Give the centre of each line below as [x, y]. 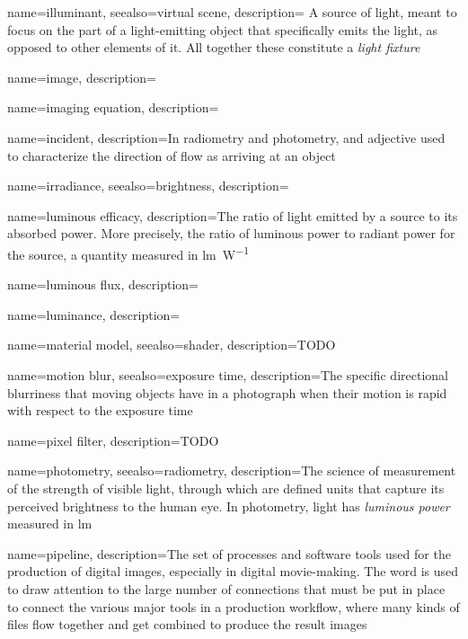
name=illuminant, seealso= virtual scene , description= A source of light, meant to [232, 12]
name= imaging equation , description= [113, 107]
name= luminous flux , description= [103, 284]
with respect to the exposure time [100, 410]
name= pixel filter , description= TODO [113, 440]
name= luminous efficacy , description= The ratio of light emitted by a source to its [233, 215]
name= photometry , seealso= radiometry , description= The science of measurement [232, 470]
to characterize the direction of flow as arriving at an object [172, 155]
